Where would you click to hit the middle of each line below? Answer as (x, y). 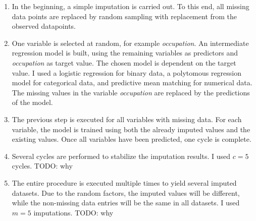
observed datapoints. (44, 26)
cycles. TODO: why (42, 166)
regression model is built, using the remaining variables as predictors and (125, 53)
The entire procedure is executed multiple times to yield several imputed (124, 182)
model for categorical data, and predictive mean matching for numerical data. (132, 82)
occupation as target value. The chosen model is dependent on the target (124, 62)
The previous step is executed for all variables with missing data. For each (127, 119)
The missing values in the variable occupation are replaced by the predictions (131, 92)
